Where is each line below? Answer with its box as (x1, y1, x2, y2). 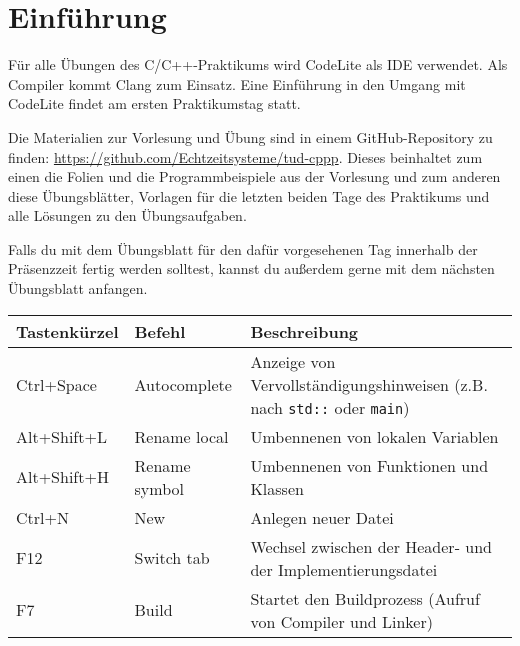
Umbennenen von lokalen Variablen (250, 424, 499, 448)
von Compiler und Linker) (250, 609, 433, 633)
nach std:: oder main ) (250, 395, 410, 419)
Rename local (134, 424, 229, 448)
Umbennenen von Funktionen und (250, 453, 489, 477)
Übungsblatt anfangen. (8, 278, 148, 299)
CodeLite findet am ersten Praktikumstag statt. (8, 93, 301, 114)
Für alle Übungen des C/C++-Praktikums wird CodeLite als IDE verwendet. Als (8, 54, 508, 75)
